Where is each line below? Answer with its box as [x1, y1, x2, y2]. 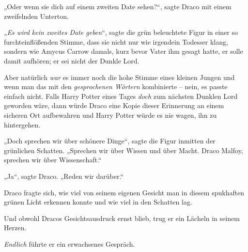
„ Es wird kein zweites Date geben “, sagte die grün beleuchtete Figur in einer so [4, 27, 238, 37]
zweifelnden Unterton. [4, 11, 69, 21]
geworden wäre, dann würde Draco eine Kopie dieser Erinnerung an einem [4, 100, 224, 110]
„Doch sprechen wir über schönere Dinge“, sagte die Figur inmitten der [4, 136, 216, 146]
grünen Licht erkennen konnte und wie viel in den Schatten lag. [4, 197, 192, 207]
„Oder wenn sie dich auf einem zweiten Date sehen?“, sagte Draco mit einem [4, 1, 232, 11]
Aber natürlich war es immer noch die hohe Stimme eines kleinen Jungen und [4, 72, 235, 82]
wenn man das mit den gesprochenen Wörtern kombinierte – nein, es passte [4, 81, 228, 92]
